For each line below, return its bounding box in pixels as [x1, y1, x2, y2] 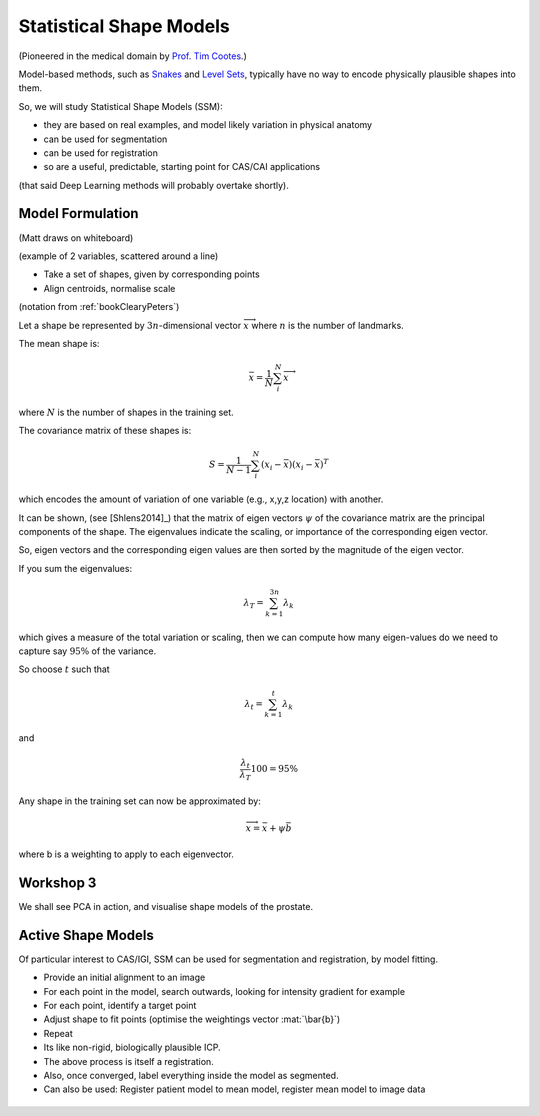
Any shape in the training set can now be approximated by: [18, 795, 262, 807]
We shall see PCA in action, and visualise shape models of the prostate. [18, 900, 314, 912]
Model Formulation [18, 205, 139, 222]
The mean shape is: [18, 337, 100, 349]
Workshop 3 [18, 874, 97, 891]
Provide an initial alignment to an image [43, 971, 206, 984]
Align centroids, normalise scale [43, 282, 176, 294]
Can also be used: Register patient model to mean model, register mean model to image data [43, 1083, 426, 1095]
